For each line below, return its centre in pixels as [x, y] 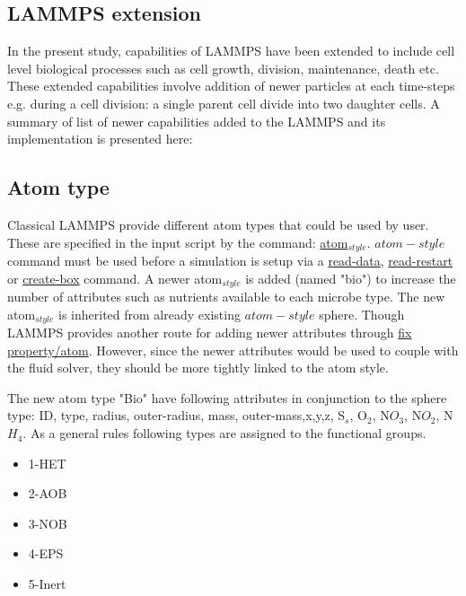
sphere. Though [362, 314]
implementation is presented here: [100, 139]
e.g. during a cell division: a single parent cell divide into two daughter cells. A [224, 103]
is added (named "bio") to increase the [351, 278]
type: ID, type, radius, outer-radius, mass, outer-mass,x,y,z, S [176, 415]
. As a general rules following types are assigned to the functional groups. [224, 433]
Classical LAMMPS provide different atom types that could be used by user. [218, 224]
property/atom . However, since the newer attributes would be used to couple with [233, 350]
